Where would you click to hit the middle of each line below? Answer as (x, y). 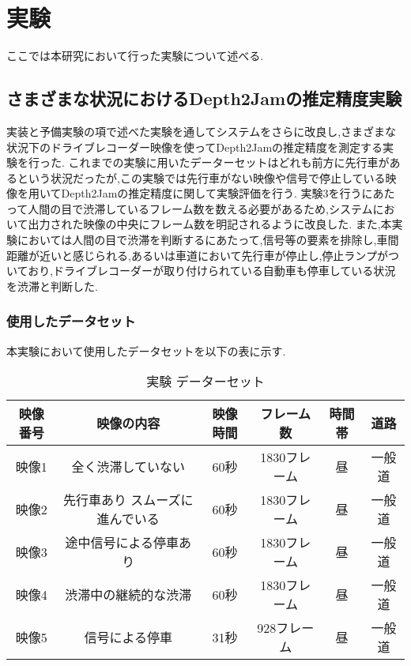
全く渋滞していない (128, 467)
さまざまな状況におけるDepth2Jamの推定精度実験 (204, 98)
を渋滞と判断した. (52, 286)
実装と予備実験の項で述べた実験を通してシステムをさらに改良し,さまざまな (202, 131)
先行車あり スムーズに (128, 500)
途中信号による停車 (122, 543)
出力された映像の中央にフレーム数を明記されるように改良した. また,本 (210, 224)
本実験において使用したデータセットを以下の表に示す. (146, 350)
